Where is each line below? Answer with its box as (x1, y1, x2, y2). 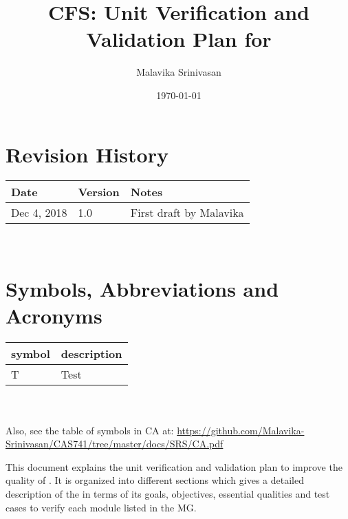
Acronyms (6, 301, 102, 330)
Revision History (6, 140, 168, 168)
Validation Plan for (86, 25, 272, 53)
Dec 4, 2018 (11, 204, 67, 221)
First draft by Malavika (130, 204, 244, 221)
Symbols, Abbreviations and (6, 275, 279, 303)
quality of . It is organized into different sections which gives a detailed (6, 473, 304, 487)
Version (78, 184, 120, 200)
